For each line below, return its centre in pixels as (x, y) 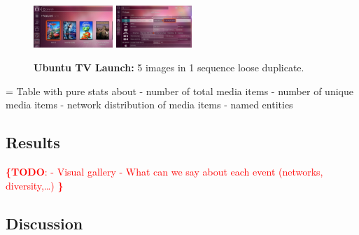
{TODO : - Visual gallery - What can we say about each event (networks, (164, 172)
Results (33, 142)
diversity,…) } (35, 185)
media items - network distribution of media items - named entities (149, 105)
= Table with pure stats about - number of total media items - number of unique (179, 91)
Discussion (44, 223)
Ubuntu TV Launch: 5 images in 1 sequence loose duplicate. (169, 67)
